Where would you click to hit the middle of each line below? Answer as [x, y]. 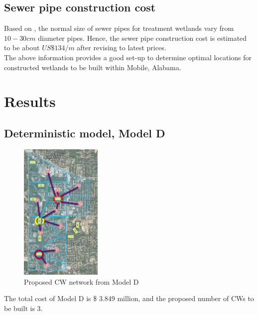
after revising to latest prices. [122, 48]
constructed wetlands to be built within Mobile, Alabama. [93, 67]
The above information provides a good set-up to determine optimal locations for [128, 57]
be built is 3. [23, 308]
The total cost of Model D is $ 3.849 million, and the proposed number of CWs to [129, 298]
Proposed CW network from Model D [81, 281]
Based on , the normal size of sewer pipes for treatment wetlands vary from [119, 28]
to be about [22, 48]
